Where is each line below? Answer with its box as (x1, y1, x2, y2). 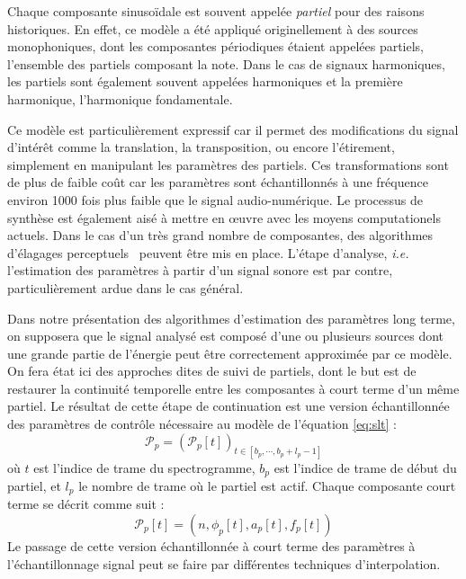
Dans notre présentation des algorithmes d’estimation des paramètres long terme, (7, 308, 455, 327)
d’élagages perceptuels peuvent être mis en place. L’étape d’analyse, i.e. (7, 243, 409, 262)
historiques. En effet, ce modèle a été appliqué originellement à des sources (7, 19, 418, 38)
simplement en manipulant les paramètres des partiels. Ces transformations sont (7, 155, 449, 174)
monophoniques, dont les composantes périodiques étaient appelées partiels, (7, 37, 425, 56)
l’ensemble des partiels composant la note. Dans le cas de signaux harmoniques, (7, 54, 445, 73)
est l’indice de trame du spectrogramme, (33, 458, 255, 477)
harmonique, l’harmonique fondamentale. (7, 89, 233, 108)
